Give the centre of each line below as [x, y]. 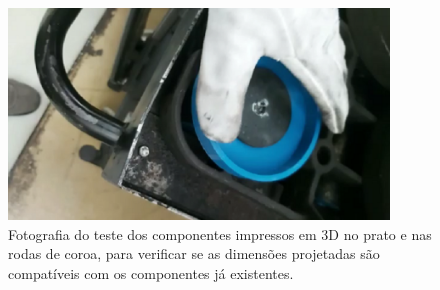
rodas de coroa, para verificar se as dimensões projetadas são [194, 253]
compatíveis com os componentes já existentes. [151, 272]
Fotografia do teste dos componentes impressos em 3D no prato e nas [220, 233]
